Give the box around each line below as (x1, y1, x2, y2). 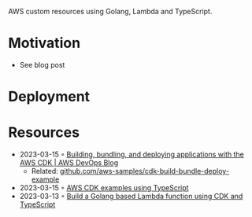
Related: (31, 167, 59, 176)
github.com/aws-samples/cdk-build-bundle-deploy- (59, 167, 230, 176)
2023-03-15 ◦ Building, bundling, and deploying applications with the (19, 149, 244, 160)
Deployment (8, 88, 91, 105)
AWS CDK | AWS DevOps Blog (19, 158, 119, 167)
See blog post (19, 60, 65, 69)
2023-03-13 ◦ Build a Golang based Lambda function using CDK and (19, 192, 243, 201)
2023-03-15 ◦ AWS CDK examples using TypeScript (19, 183, 189, 193)
